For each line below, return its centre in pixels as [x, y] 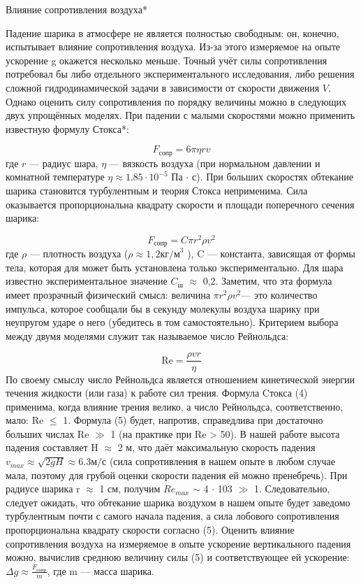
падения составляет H [52, 447]
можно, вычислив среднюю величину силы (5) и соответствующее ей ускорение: [178, 557]
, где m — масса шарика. [101, 570]
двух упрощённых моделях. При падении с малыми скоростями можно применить [180, 115]
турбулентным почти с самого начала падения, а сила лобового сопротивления [172, 516]
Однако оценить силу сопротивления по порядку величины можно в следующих [176, 101]
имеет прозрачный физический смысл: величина [108, 295]
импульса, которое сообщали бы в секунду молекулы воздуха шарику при [163, 308]
